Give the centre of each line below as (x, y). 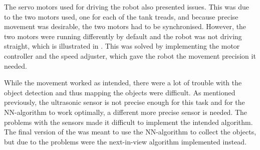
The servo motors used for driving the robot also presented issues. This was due (127, 7)
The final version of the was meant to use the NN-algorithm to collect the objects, (130, 132)
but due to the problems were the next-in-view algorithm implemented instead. (125, 141)
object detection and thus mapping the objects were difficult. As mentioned (120, 92)
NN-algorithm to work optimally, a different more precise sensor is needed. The (126, 112)
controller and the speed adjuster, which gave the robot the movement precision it (130, 55)
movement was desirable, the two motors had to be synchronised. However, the (125, 26)
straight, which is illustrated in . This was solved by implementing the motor (122, 46)
